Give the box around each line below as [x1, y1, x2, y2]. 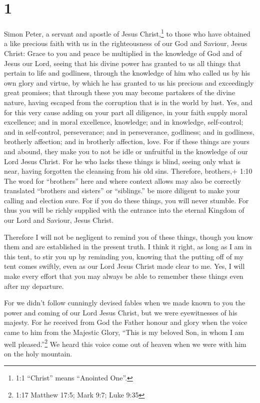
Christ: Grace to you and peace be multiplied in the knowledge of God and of [4, 48, 242, 58]
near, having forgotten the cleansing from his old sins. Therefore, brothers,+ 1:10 [4, 166, 252, 176]
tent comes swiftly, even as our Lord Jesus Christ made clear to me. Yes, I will [4, 261, 245, 271]
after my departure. [4, 280, 64, 291]
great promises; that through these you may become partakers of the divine [4, 87, 235, 98]
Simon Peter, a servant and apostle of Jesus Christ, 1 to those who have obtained [4, 27, 250, 39]
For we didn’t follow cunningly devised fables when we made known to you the [4, 297, 245, 308]
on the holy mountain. [4, 348, 72, 358]
